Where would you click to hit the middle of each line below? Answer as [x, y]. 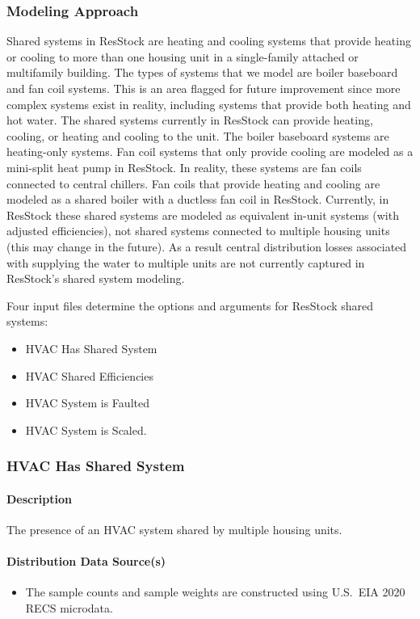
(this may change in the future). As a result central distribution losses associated [207, 246]
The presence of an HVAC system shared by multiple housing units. [174, 529]
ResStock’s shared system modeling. [96, 278]
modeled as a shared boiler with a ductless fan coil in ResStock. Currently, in [198, 199]
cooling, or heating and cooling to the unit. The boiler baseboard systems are [198, 135]
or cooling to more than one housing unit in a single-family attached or [183, 56]
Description [40, 498]
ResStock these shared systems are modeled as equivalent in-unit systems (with [203, 215]
